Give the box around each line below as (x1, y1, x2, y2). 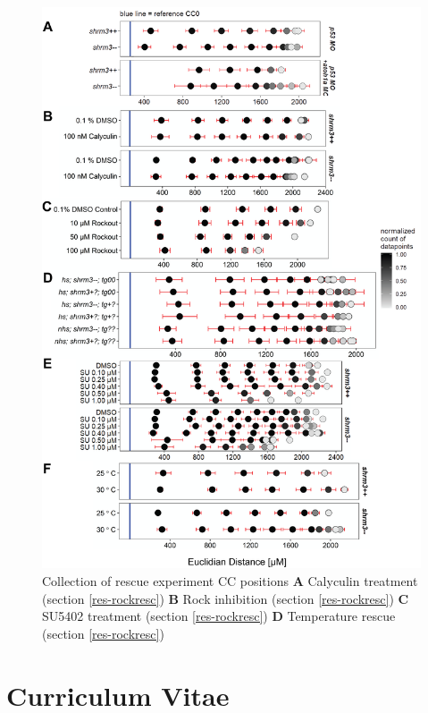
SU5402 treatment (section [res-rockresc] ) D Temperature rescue (42, 607, 396, 625)
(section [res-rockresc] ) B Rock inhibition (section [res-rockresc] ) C (42, 589, 409, 607)
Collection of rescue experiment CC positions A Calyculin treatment (42, 572, 418, 590)
